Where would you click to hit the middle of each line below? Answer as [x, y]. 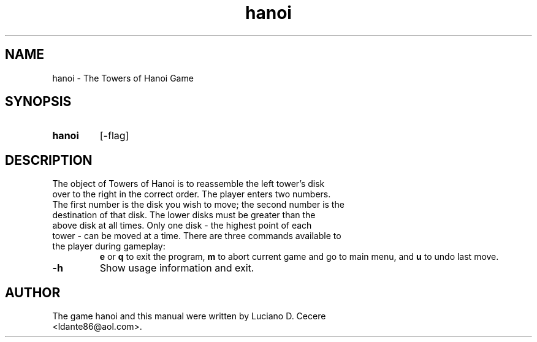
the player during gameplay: [109, 246]
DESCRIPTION [49, 160]
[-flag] [114, 136]
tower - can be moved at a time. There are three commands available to [197, 236]
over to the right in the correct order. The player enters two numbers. [192, 194]
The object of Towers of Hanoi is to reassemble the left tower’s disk [189, 184]
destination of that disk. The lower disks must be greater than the [184, 215]
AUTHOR [33, 292]
